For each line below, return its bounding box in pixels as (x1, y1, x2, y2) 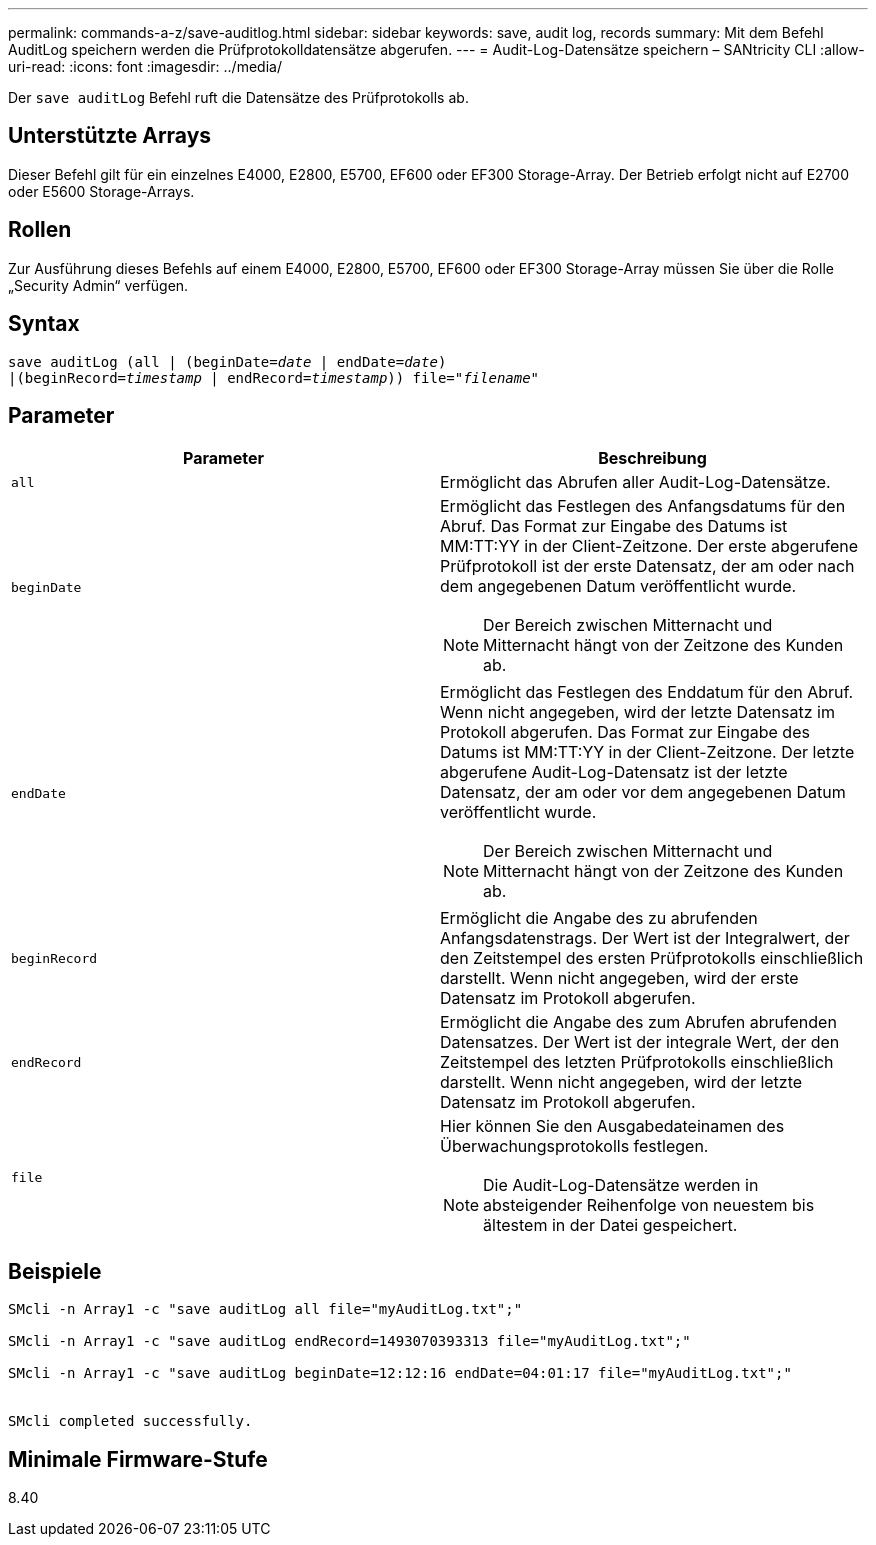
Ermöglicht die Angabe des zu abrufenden (440, 908, 758, 929)
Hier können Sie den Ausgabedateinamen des (440, 1116, 785, 1137)
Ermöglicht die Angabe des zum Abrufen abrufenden (440, 1012, 837, 1033)
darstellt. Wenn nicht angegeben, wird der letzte (440, 1072, 803, 1093)
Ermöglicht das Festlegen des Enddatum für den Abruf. (440, 682, 854, 703)
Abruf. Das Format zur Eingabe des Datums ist (440, 516, 788, 537)
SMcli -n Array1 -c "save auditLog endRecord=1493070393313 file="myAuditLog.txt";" (8, 1333, 691, 1350)
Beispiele (8, 1258, 102, 1284)
